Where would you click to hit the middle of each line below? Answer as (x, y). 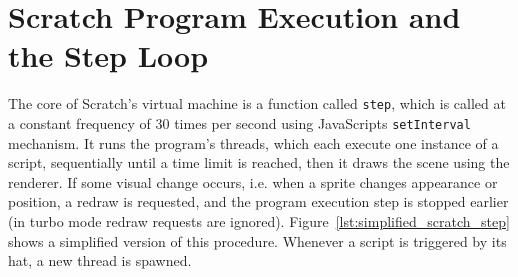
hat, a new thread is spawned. (100, 260)
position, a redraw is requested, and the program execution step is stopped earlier (258, 201)
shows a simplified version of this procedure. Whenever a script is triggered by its (257, 240)
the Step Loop (108, 55)
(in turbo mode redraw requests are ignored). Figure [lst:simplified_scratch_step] (259, 221)
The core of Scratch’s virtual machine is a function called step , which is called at (257, 103)
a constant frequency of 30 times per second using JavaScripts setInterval (239, 122)
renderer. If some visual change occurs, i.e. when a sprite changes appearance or (253, 181)
